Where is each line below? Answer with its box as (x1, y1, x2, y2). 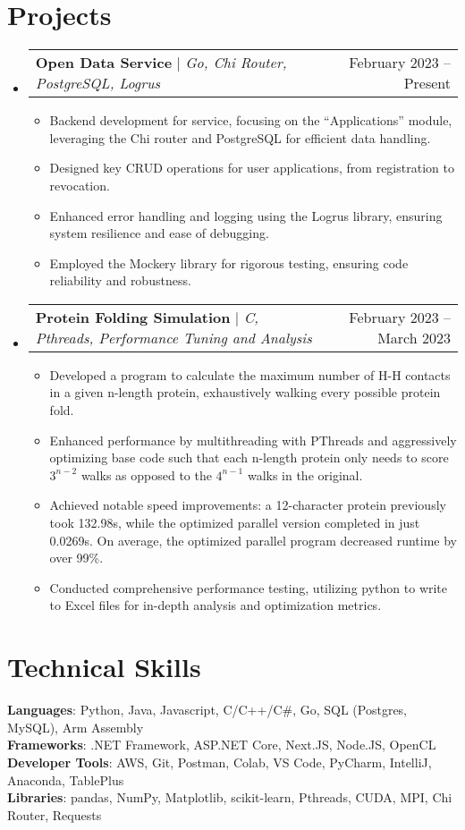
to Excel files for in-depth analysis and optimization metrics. (49, 596, 382, 614)
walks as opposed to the (80, 465, 212, 484)
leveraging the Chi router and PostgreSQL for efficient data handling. (49, 128, 431, 147)
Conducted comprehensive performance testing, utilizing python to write (49, 578, 448, 597)
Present (403, 72, 451, 94)
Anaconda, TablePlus (7, 770, 124, 789)
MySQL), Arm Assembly (7, 717, 144, 736)
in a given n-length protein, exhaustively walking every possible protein (49, 383, 441, 402)
